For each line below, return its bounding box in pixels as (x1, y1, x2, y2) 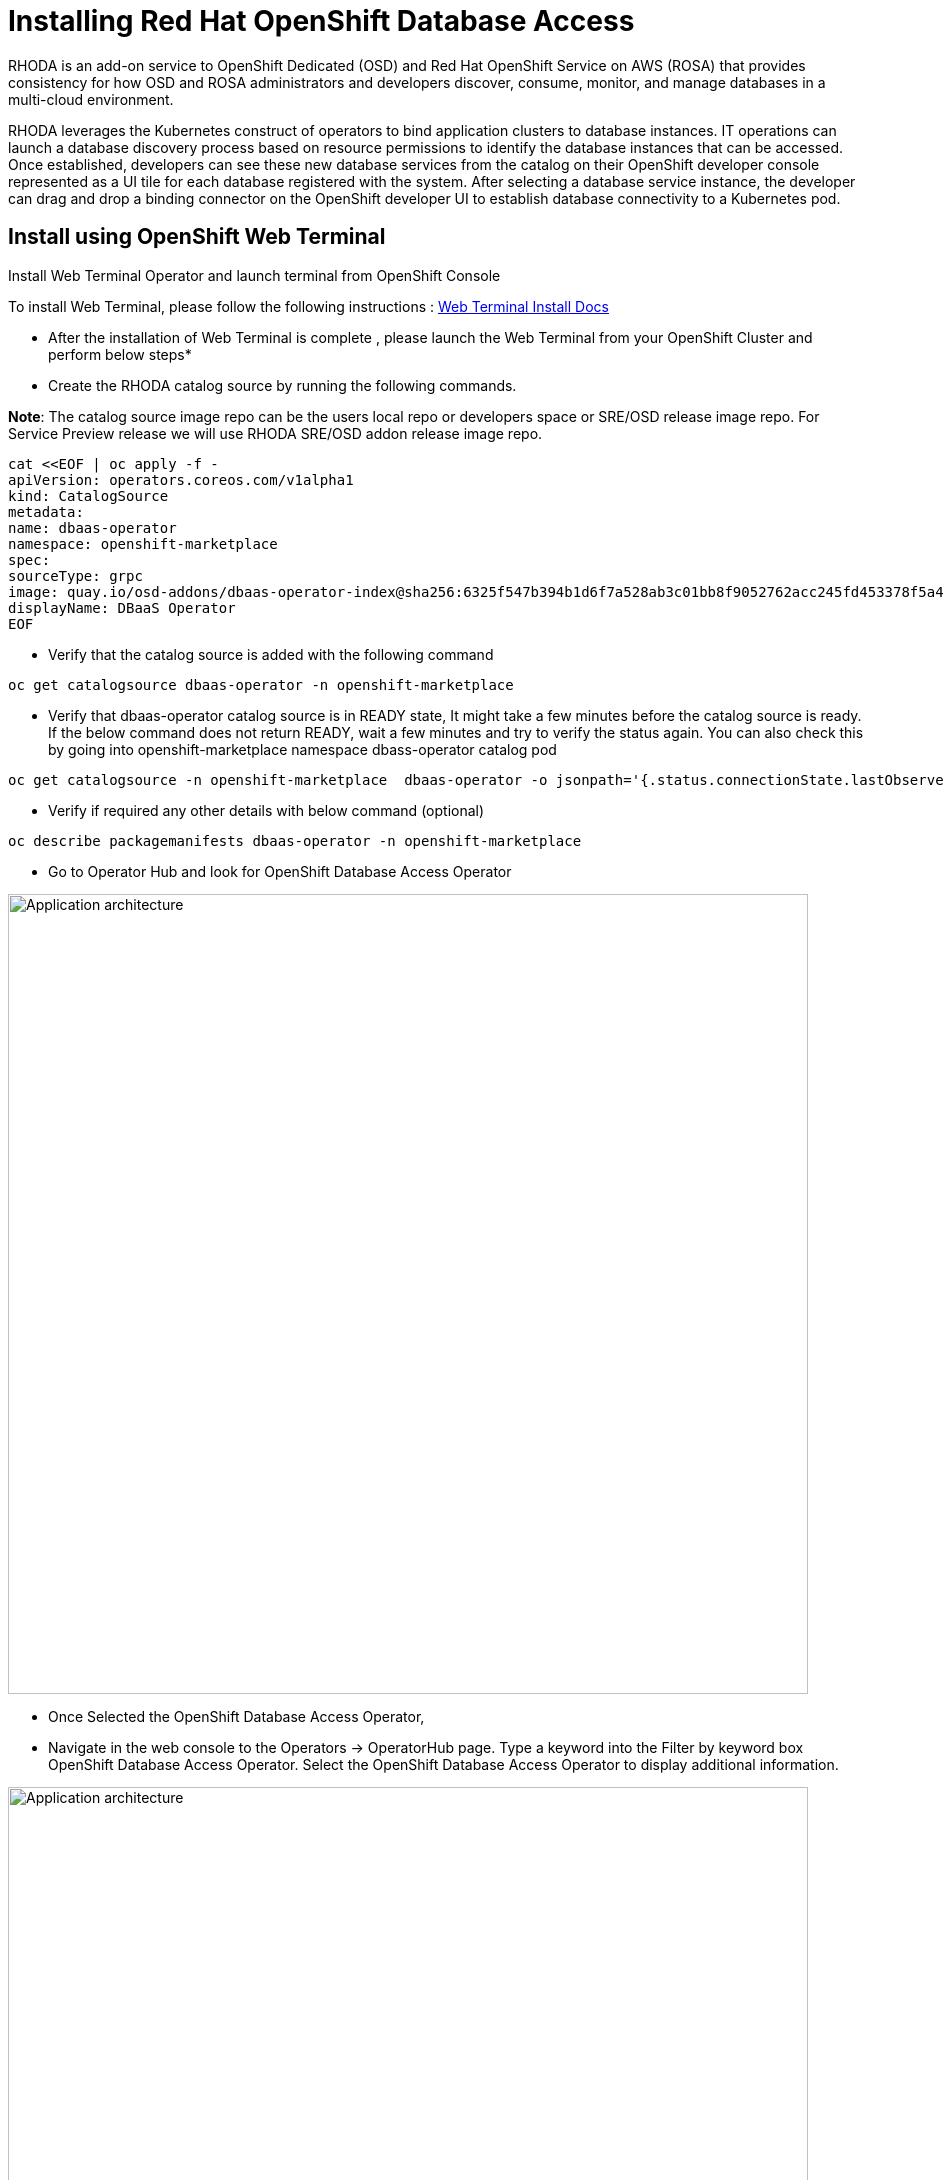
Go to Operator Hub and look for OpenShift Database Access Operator (48, 862, 512, 880)
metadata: (8, 503, 84, 520)
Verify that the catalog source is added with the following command (48, 645, 494, 663)
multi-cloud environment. (8, 90, 174, 108)
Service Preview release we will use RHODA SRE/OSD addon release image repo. (8, 424, 543, 442)
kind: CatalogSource (8, 487, 169, 504)
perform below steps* (48, 345, 192, 363)
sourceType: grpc (8, 567, 143, 584)
